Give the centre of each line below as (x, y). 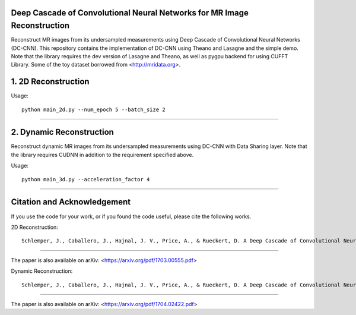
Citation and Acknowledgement (71, 202)
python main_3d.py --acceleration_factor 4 (86, 179)
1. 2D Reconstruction (50, 82)
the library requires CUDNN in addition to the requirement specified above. (102, 155)
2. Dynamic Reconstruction (62, 132)
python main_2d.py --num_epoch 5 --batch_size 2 (93, 109)
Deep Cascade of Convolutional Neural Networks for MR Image (130, 13)
